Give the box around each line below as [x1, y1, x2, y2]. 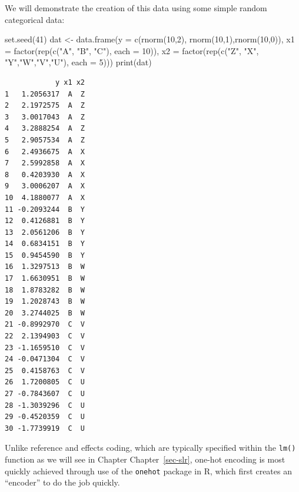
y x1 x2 [55, 78, 85, 87]
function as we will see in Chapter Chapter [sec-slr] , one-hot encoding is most [5, 453, 285, 466]
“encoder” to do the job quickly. [5, 476, 120, 488]
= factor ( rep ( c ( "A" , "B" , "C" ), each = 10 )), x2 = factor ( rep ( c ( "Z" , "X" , [5, 44, 259, 56]
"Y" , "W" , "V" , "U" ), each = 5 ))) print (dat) [5, 56, 152, 68]
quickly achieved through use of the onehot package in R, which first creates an [5, 464, 292, 477]
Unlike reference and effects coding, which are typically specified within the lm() [5, 441, 296, 454]
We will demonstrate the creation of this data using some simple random [5, 2, 267, 14]
